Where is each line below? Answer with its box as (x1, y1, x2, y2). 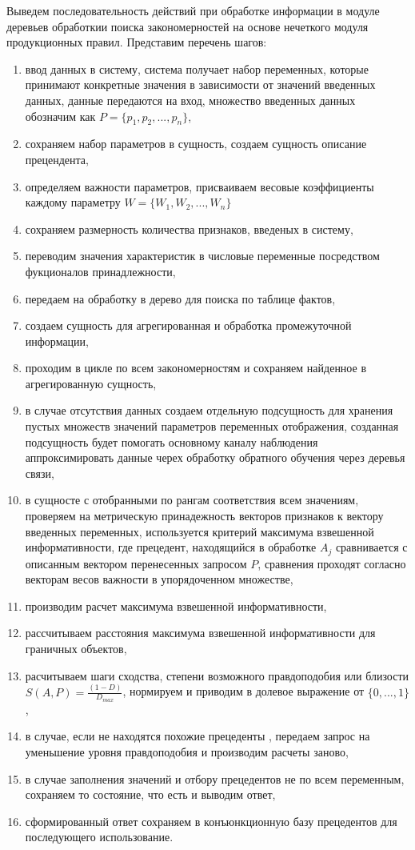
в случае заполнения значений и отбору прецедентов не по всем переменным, (25, 770, 405, 787)
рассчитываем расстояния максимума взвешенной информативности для (25, 624, 376, 641)
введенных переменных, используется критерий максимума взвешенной (25, 523, 374, 539)
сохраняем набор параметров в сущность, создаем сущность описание (25, 135, 367, 152)
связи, (25, 464, 54, 481)
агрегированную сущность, (25, 375, 157, 391)
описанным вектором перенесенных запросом (25, 555, 247, 571)
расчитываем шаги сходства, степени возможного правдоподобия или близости (25, 667, 409, 684)
